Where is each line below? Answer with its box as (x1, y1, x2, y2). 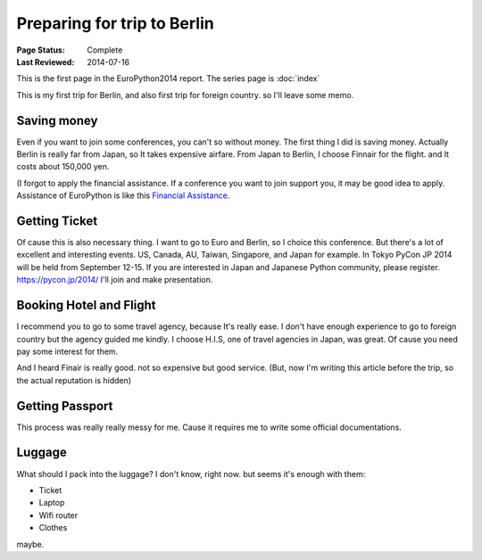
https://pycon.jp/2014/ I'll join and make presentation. (16, 275, 213, 285)
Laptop (38, 498, 65, 508)
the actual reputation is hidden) (16, 375, 132, 385)
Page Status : (16, 45, 66, 55)
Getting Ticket (16, 214, 98, 228)
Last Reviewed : (16, 56, 75, 67)
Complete (87, 45, 123, 55)
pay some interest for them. (16, 346, 119, 357)
